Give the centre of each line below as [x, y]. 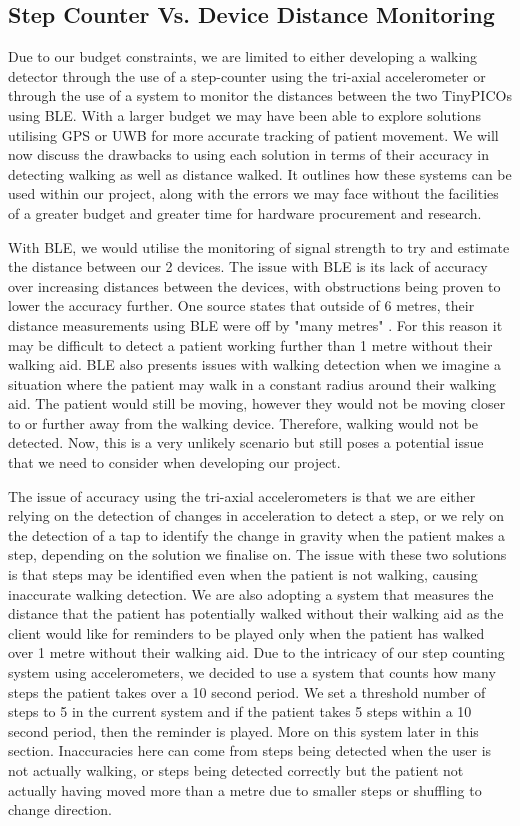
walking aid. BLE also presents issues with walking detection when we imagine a [254, 364]
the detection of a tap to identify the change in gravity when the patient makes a [257, 534]
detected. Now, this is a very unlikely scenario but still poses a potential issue [246, 442]
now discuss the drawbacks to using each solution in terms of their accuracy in [248, 154]
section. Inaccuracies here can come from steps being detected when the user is [250, 750]
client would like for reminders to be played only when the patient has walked [246, 632]
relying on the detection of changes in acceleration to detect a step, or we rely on [256, 515]
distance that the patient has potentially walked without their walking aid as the [256, 613]
